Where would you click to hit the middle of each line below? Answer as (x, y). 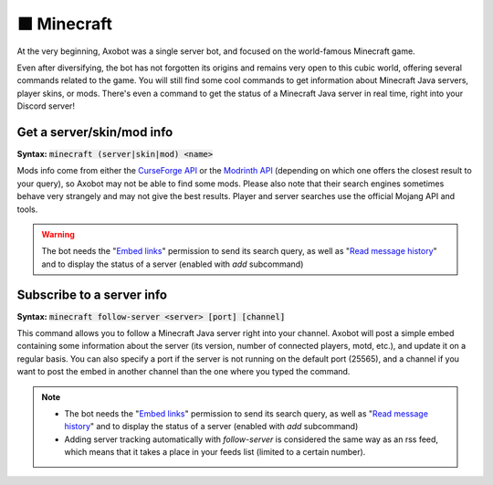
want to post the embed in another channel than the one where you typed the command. (184, 372)
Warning (58, 234)
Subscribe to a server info (92, 295)
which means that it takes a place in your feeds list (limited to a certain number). (215, 452)
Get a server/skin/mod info (95, 132)
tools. (27, 209)
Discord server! (46, 106)
